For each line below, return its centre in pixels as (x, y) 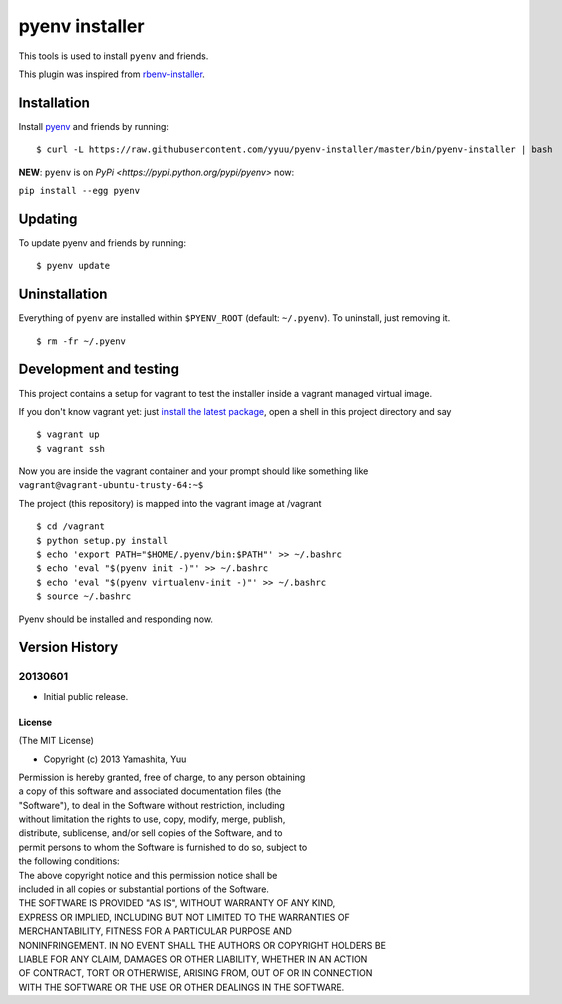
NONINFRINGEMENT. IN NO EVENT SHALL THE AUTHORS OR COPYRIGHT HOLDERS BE (202, 945)
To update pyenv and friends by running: (102, 242)
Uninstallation (63, 294)
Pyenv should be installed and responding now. (116, 619)
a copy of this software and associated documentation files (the (150, 791)
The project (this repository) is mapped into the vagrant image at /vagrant (170, 503)
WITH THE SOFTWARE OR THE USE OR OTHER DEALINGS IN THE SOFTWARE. (181, 987)
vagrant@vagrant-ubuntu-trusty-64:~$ (111, 485)
